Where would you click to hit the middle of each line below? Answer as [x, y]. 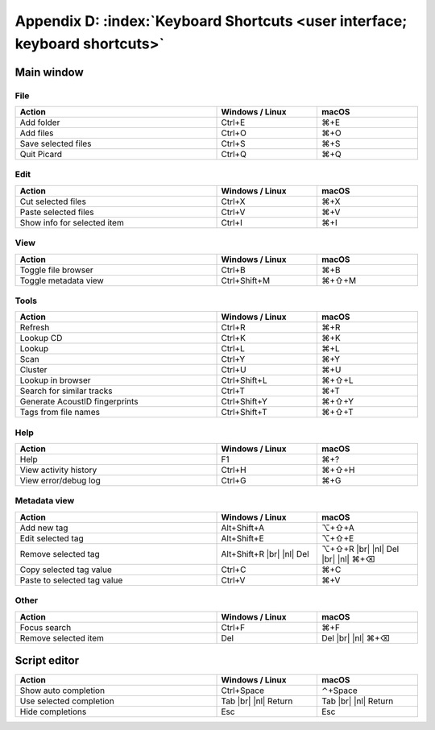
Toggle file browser [56, 270]
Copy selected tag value [66, 570]
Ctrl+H [234, 470]
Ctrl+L [233, 349]
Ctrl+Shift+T [244, 413]
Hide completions [53, 711]
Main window [49, 72]
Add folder [40, 122]
